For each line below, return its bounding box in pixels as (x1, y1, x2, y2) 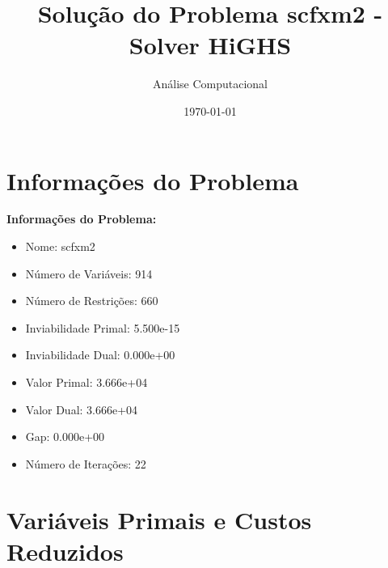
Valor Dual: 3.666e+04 (25, 401, 138, 418)
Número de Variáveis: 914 (25, 265, 153, 282)
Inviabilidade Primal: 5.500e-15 (25, 319, 180, 336)
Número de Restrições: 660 (25, 292, 158, 309)
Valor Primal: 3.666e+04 (25, 374, 148, 390)
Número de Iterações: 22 (25, 455, 146, 472)
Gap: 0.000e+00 (25, 428, 105, 445)
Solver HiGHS (129, 28, 292, 61)
